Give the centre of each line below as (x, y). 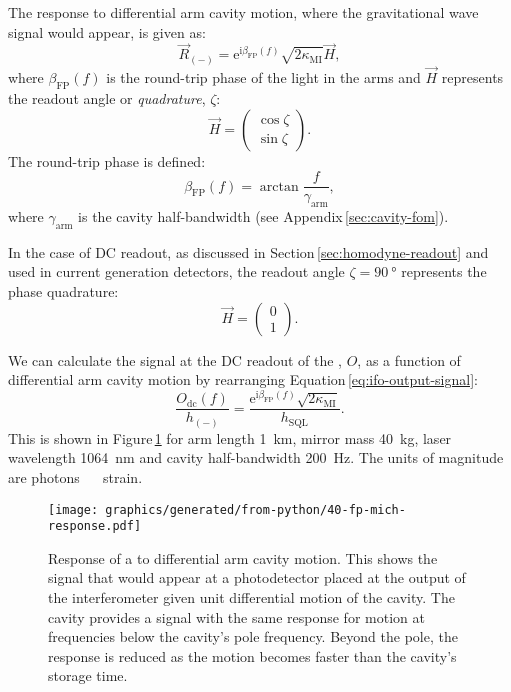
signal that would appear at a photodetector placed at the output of (257, 577)
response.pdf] (95, 526)
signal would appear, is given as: (107, 31)
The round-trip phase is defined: (107, 160)
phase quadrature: (63, 290)
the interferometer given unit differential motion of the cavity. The (251, 597)
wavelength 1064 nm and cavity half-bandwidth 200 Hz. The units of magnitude (256, 457)
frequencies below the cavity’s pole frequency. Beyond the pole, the (253, 636)
